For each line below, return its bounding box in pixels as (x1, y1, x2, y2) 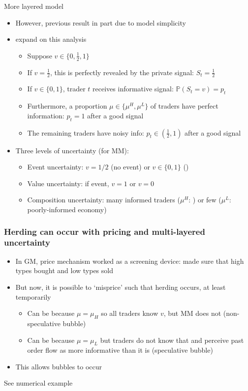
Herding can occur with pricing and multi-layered (4, 225, 205, 237)
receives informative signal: (93, 84, 174, 94)
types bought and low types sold (15, 265, 113, 276)
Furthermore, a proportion (27, 101, 107, 111)
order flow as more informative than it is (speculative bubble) (27, 345, 213, 355)
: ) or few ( (188, 195, 221, 205)
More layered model (4, 1, 64, 11)
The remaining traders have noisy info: (27, 127, 144, 138)
